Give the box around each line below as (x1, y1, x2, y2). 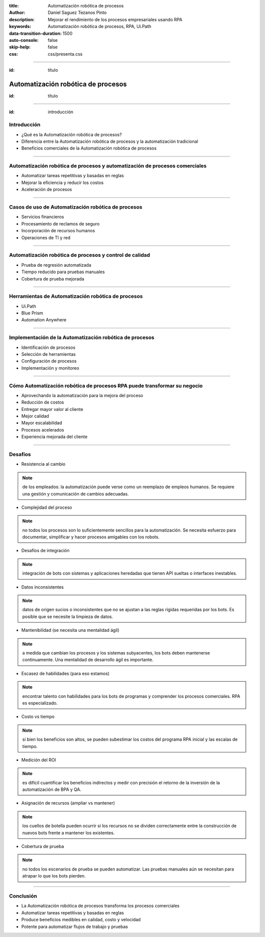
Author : (9, 10, 26, 16)
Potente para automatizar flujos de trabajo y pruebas (21, 923, 128, 930)
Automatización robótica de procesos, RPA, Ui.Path (48, 24, 152, 30)
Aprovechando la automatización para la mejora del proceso (21, 392, 143, 398)
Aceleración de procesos (21, 187, 72, 192)
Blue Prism (21, 310, 44, 316)
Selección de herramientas (21, 351, 76, 357)
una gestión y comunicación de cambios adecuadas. (22, 491, 129, 497)
